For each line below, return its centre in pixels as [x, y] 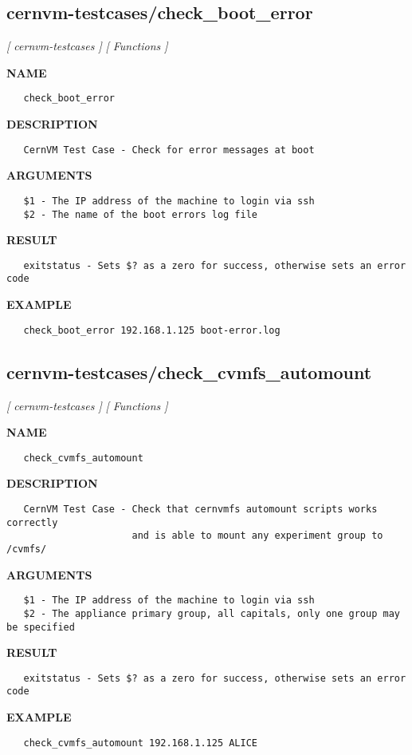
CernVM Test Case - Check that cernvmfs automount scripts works [200, 509]
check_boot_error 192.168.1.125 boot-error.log [152, 330]
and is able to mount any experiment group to [257, 536]
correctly [32, 522]
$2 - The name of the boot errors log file [140, 214]
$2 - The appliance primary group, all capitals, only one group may [212, 613]
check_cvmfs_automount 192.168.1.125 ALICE [140, 743]
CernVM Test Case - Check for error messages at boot [169, 150]
